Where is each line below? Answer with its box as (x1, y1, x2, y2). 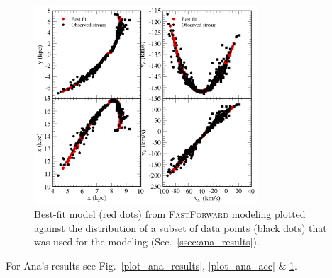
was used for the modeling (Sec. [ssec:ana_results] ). (34, 234, 260, 249)
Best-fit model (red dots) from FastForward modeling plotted (34, 207, 306, 221)
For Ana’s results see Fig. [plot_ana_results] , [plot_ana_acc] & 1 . (6, 257, 297, 272)
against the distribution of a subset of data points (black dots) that (34, 220, 327, 235)
